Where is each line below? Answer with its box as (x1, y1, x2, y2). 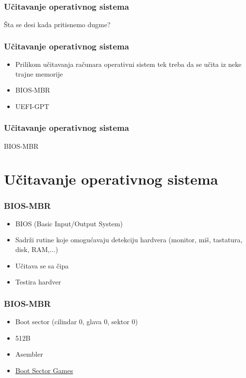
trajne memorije (15, 68, 63, 79)
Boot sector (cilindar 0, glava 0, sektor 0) (15, 316, 138, 326)
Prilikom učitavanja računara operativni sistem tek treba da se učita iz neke (15, 59, 242, 69)
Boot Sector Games (15, 365, 73, 375)
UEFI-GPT (15, 101, 49, 111)
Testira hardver (15, 277, 61, 287)
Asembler (15, 349, 43, 359)
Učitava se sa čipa (15, 260, 69, 270)
